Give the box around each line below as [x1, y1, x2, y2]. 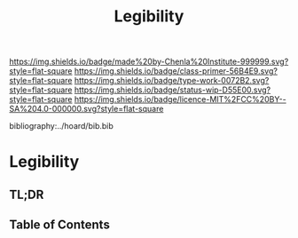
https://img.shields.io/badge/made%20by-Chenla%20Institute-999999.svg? [9, 56, 289, 67]
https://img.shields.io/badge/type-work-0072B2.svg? [74, 75, 270, 86]
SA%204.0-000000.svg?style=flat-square [9, 104, 164, 115]
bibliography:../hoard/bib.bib [9, 121, 114, 131]
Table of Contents [9, 218, 111, 233]
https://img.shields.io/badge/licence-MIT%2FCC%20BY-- [74, 94, 286, 105]
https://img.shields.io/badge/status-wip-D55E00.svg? [74, 84, 271, 95]
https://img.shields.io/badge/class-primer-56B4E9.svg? [74, 66, 278, 76]
